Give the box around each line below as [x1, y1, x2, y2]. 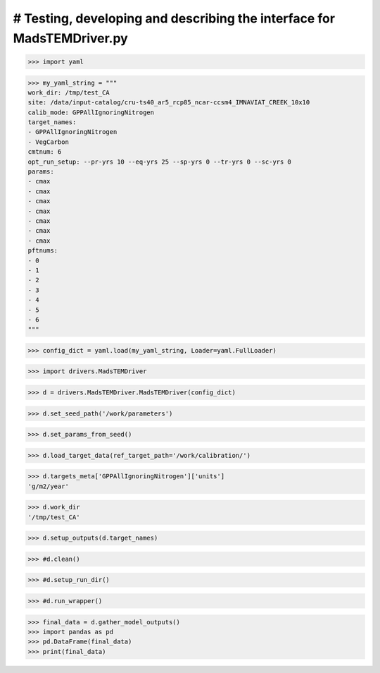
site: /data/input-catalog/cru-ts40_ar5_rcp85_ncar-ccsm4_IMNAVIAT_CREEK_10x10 [27, 99, 310, 107]
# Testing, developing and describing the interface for [13, 11, 336, 26]
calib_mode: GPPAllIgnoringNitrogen [27, 108, 155, 116]
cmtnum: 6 [27, 148, 62, 156]
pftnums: [27, 247, 58, 255]
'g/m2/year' [27, 482, 70, 490]
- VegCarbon [27, 138, 70, 146]
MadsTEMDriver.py [13, 30, 128, 46]
